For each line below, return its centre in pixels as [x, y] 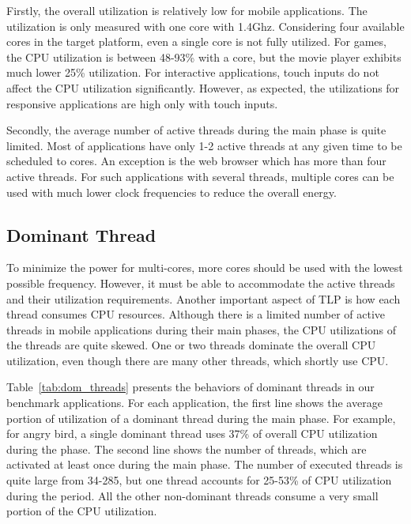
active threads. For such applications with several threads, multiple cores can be [200, 176]
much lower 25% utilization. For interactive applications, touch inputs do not [193, 72]
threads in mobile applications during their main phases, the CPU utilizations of [202, 329]
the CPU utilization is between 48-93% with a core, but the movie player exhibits [204, 57]
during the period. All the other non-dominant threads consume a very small [192, 495]
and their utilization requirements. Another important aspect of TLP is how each [204, 298]
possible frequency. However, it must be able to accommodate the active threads [201, 283]
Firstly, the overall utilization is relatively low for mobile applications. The [187, 10]
